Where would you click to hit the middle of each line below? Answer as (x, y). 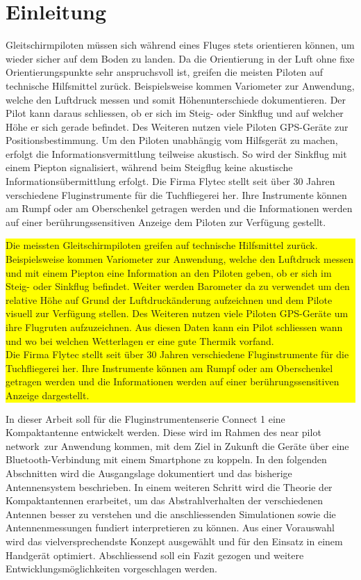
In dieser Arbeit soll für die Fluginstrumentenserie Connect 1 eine (145, 418)
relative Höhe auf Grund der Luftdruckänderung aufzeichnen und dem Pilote (169, 299)
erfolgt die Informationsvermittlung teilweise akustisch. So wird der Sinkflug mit (176, 153)
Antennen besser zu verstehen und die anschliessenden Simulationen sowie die (171, 514)
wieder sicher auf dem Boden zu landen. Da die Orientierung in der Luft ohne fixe (180, 58)
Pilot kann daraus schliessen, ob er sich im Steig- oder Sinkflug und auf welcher (175, 113)
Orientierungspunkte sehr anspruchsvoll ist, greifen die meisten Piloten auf (165, 72)
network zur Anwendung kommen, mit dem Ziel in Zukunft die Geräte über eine (177, 445)
